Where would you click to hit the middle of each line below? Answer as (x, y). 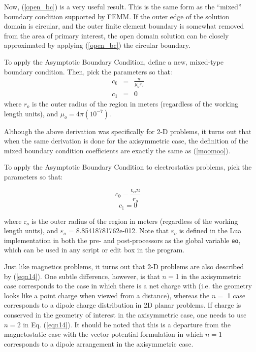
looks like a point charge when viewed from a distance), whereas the (107, 295)
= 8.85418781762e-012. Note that (119, 230)
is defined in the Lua (210, 230)
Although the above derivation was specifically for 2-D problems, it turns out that (128, 131)
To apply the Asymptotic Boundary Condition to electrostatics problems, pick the (128, 167)
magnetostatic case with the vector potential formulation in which (104, 334)
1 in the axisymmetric (208, 276)
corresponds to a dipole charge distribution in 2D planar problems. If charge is (123, 305)
